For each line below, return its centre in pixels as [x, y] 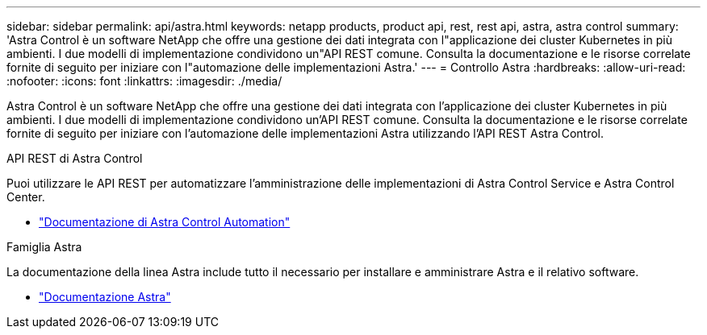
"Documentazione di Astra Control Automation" [165, 222]
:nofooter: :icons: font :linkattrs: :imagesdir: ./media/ [144, 81]
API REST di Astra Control [75, 158]
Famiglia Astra [44, 247]
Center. [26, 197]
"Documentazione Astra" [105, 297]
